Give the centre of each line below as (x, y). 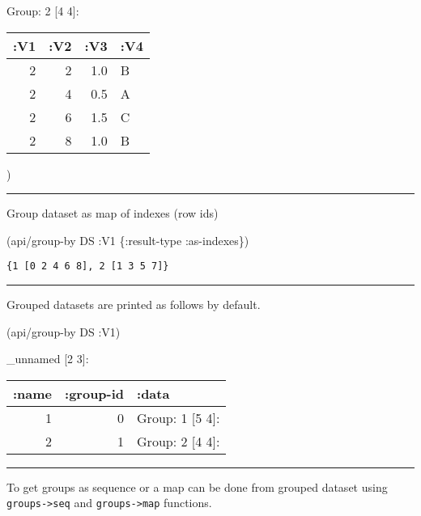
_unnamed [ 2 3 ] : (48, 359)
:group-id (95, 393)
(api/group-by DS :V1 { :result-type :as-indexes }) (128, 240)
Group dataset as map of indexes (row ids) (113, 213)
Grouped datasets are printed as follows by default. (134, 305)
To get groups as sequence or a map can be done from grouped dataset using (197, 486)
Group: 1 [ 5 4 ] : (179, 417)
